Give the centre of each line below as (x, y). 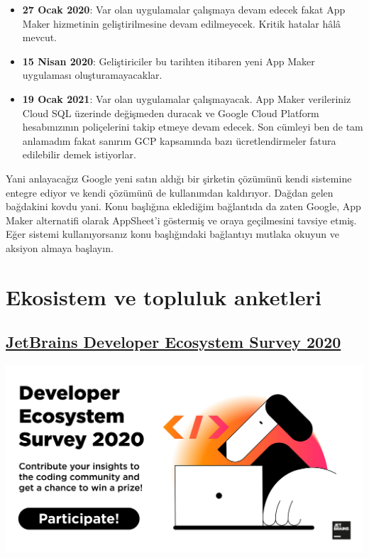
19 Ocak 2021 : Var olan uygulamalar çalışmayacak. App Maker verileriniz (187, 98)
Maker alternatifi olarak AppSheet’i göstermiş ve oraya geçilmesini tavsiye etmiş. (181, 220)
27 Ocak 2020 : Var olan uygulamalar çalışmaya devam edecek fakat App (184, 9)
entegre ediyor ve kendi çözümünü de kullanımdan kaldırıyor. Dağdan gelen (170, 192)
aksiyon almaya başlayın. (60, 247)
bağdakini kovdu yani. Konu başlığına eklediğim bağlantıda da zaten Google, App (183, 206)
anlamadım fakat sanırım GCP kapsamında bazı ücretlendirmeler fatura (179, 140)
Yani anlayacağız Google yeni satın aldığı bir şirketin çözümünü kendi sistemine (179, 178)
